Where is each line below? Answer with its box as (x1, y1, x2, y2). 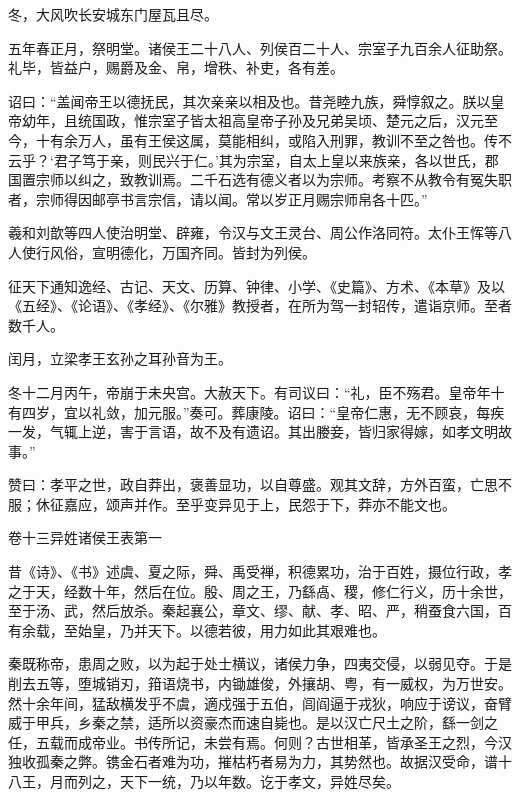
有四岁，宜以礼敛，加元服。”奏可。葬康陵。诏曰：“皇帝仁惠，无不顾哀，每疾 (8, 401, 505, 422)
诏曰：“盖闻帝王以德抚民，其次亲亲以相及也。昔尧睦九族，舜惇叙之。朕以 (8, 90, 491, 111)
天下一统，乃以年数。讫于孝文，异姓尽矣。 (119, 771, 400, 791)
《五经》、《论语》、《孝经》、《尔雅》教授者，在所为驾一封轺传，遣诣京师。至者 (8, 295, 512, 316)
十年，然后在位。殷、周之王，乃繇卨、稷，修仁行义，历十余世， (91, 580, 512, 601)
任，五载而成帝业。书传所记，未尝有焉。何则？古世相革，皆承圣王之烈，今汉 (8, 731, 512, 752)
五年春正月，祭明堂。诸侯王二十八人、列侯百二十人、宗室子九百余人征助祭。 (8, 37, 512, 58)
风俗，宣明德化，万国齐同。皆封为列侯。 (49, 241, 316, 262)
